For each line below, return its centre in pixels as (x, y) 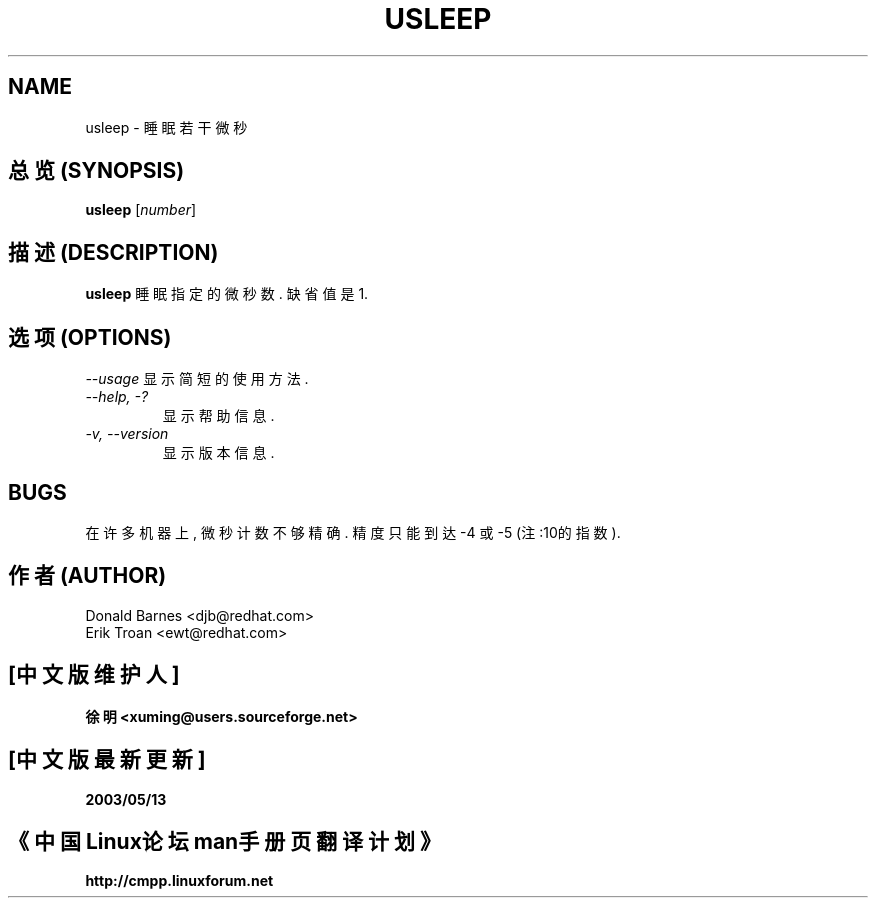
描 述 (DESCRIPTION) (113, 252)
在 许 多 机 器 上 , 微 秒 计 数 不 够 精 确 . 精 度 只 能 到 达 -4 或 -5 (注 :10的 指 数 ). (353, 532)
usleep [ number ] (141, 210)
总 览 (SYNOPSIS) (96, 171)
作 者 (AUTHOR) (87, 576)
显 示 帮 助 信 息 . (218, 416)
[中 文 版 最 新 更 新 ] (107, 760)
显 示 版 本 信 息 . (218, 453)
